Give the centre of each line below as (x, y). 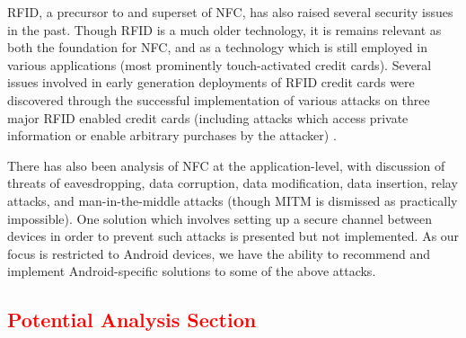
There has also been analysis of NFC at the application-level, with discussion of (226, 165)
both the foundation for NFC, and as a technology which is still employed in (217, 47)
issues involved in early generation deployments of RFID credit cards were (211, 82)
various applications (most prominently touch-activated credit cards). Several (220, 64)
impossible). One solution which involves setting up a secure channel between (220, 218)
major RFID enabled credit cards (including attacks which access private (208, 117)
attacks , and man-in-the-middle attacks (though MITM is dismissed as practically (233, 200)
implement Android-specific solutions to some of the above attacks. (192, 271)
